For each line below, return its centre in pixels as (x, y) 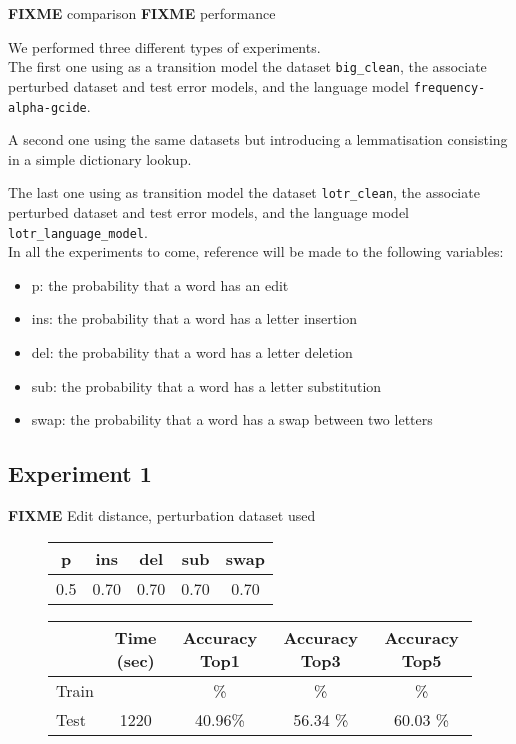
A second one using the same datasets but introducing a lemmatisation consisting (258, 139)
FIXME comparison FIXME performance (142, 13)
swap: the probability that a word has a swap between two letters (232, 419)
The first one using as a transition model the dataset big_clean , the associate (247, 66)
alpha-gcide (47, 107)
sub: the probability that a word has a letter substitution (206, 385)
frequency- (449, 87)
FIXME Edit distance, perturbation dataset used (162, 515)
